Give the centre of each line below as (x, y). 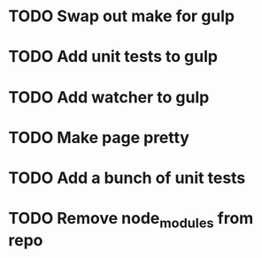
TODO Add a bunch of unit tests (127, 178)
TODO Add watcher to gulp (109, 97)
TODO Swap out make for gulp (122, 16)
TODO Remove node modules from (131, 220)
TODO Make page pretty (99, 137)
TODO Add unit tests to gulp (113, 57)
